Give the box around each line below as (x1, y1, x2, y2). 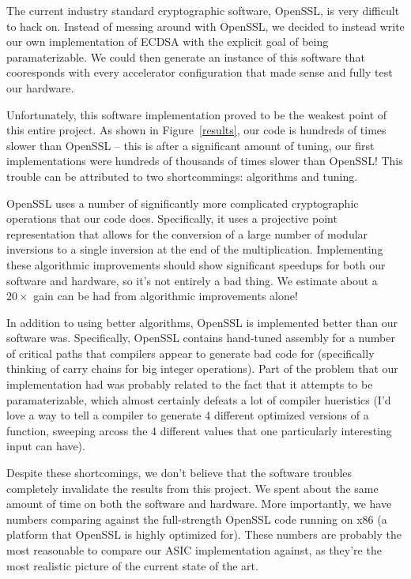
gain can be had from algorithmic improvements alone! (33, 288, 298, 304)
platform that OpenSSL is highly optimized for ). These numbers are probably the (6, 526, 402, 543)
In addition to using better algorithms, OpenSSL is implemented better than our (6, 314, 398, 330)
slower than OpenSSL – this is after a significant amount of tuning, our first (6, 137, 375, 153)
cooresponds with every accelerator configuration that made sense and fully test (6, 64, 393, 81)
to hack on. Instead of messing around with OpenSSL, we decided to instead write (6, 17, 405, 34)
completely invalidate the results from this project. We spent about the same (6, 479, 379, 496)
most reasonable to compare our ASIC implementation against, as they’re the (6, 542, 382, 558)
